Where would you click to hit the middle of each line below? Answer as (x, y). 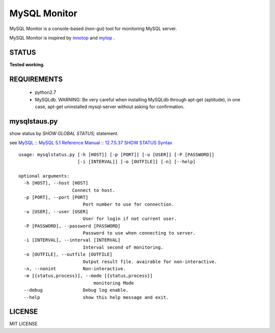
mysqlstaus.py (34, 121)
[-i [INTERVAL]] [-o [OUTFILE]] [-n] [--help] (136, 162)
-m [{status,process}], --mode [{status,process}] (88, 276)
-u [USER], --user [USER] (56, 211)
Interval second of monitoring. (123, 247)
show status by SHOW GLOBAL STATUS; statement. (64, 133)
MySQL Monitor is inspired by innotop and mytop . (62, 38)
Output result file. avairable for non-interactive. (150, 262)
